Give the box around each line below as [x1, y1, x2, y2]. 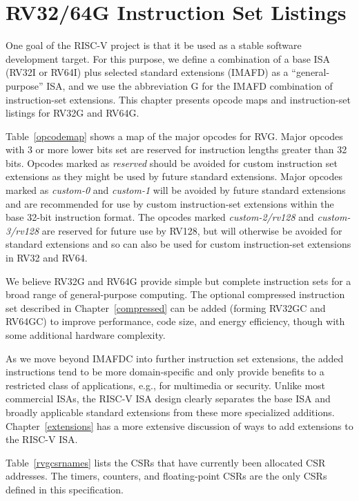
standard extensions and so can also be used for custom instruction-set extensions [6, 237, 351, 251]
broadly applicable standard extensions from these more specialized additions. [6, 404, 335, 419]
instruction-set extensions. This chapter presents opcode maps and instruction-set [6, 92, 351, 106]
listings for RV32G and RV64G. [6, 106, 139, 120]
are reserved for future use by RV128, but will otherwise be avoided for [41, 223, 342, 237]
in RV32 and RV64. [6, 250, 88, 265]
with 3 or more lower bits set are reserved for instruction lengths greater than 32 [6, 142, 347, 157]
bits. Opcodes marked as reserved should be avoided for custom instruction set [6, 155, 338, 170]
